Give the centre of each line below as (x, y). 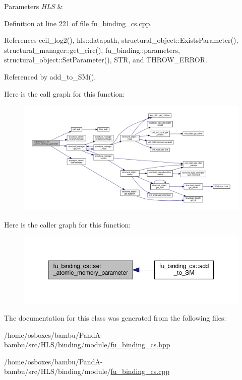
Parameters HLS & (34, 6)
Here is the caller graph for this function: (68, 224)
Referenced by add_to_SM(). (50, 76)
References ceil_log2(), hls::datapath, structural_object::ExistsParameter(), (121, 40)
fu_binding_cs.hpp (140, 345)
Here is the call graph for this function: (65, 93)
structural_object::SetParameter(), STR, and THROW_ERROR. (106, 60)
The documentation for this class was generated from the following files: (115, 318)
